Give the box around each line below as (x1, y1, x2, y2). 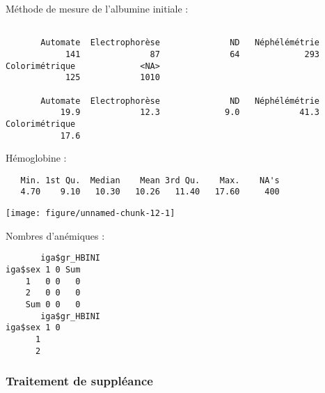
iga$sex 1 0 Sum (6, 264, 81, 275)
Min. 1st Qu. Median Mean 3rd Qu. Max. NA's (20, 175, 280, 185)
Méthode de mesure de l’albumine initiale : (6, 1, 189, 15)
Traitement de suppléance (6, 372, 153, 390)
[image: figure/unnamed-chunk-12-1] (6, 208, 175, 219)
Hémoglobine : (6, 151, 67, 165)
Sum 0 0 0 (25, 299, 81, 309)
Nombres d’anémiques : (6, 228, 105, 242)
